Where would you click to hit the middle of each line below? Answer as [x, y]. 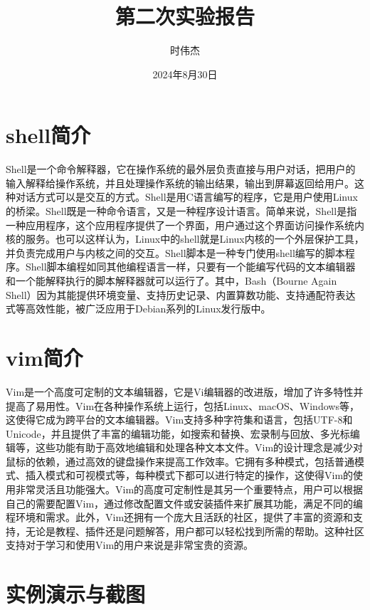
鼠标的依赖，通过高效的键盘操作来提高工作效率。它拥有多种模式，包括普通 [180, 461]
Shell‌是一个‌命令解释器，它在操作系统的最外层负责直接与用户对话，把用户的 [181, 169]
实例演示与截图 [76, 594]
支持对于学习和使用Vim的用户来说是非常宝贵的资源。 [130, 545]
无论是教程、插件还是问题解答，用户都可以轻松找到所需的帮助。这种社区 [195, 531]
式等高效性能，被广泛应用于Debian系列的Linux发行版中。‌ [138, 309]
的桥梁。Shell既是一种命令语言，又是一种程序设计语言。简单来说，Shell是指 [181, 211]
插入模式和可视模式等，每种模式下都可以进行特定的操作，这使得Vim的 [189, 475]
